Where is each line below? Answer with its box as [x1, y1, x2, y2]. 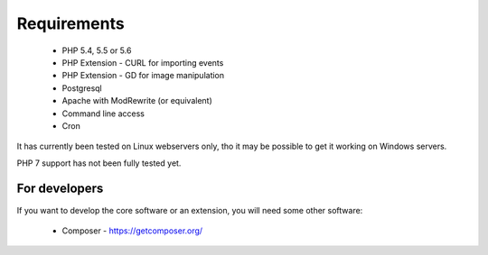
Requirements [16, 14, 126, 33]
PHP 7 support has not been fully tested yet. [16, 158, 182, 168]
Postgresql [61, 82, 103, 94]
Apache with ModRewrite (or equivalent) [61, 96, 212, 106]
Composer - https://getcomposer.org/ [61, 225, 203, 236]
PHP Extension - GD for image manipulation [61, 70, 225, 81]
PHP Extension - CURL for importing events [61, 57, 224, 68]
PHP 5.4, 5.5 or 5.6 [61, 45, 132, 56]
